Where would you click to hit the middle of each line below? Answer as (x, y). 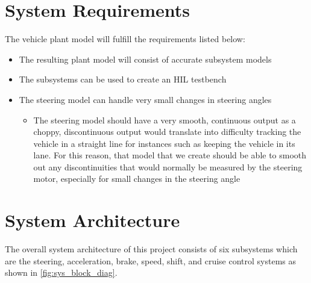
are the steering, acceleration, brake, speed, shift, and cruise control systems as (151, 260)
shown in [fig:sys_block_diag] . (61, 272)
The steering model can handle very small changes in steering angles (145, 99)
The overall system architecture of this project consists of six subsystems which (151, 249)
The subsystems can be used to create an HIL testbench (123, 79)
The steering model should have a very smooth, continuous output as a (165, 120)
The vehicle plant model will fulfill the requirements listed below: (125, 39)
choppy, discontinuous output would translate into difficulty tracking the (167, 132)
